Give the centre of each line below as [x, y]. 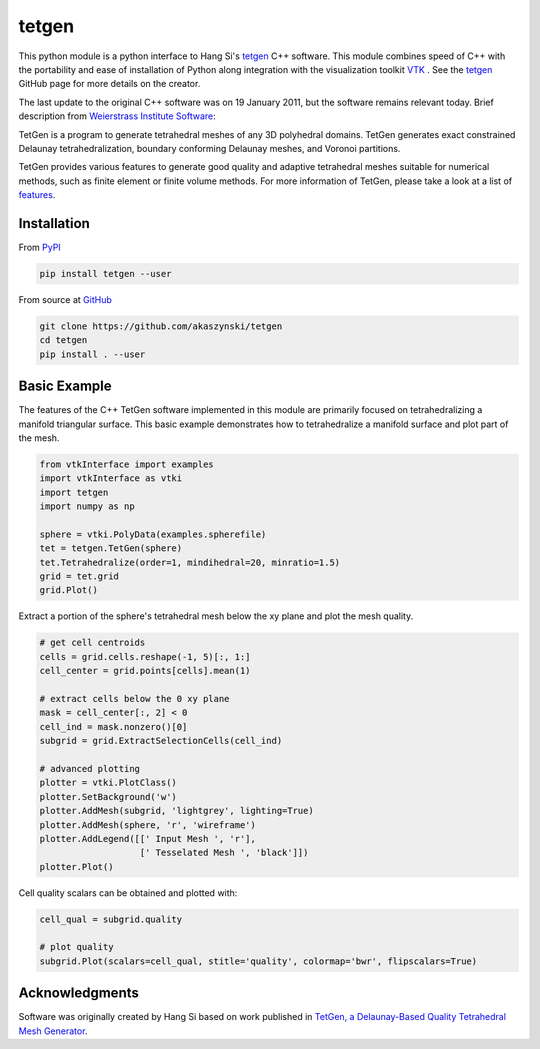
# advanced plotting [89, 768]
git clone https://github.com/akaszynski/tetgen [161, 326]
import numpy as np [87, 506]
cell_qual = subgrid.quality [111, 919]
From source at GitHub [65, 299]
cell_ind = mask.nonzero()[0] [113, 726]
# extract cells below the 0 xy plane [134, 699]
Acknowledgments [79, 993]
